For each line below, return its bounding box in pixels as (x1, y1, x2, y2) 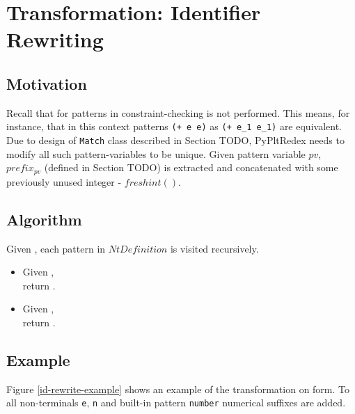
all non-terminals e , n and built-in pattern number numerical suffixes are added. (6, 395, 346, 410)
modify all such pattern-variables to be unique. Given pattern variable (6, 146, 306, 161)
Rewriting (6, 25, 104, 54)
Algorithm (6, 208, 82, 230)
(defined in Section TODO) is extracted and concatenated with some (44, 160, 338, 175)
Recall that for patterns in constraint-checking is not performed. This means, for (6, 105, 350, 120)
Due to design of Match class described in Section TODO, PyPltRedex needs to (6, 133, 345, 148)
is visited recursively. (170, 241, 259, 255)
